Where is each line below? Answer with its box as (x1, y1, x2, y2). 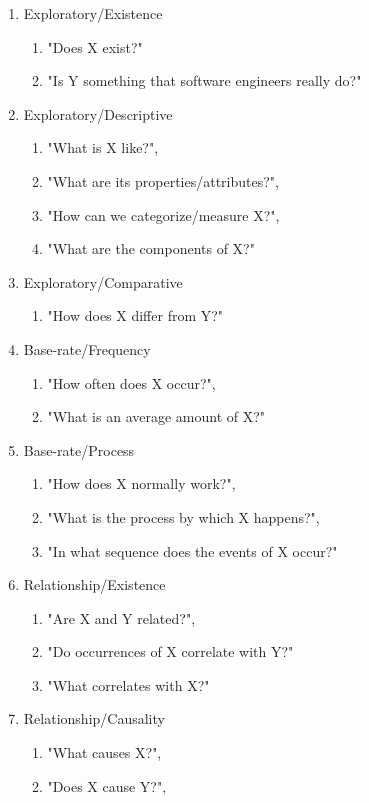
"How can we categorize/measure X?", (47, 204, 280, 225)
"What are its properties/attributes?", (47, 170, 279, 191)
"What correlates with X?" (47, 674, 210, 695)
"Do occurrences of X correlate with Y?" (47, 641, 294, 662)
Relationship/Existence (23, 574, 166, 595)
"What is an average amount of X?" (47, 406, 266, 427)
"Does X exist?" (47, 36, 143, 57)
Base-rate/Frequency (23, 338, 151, 359)
